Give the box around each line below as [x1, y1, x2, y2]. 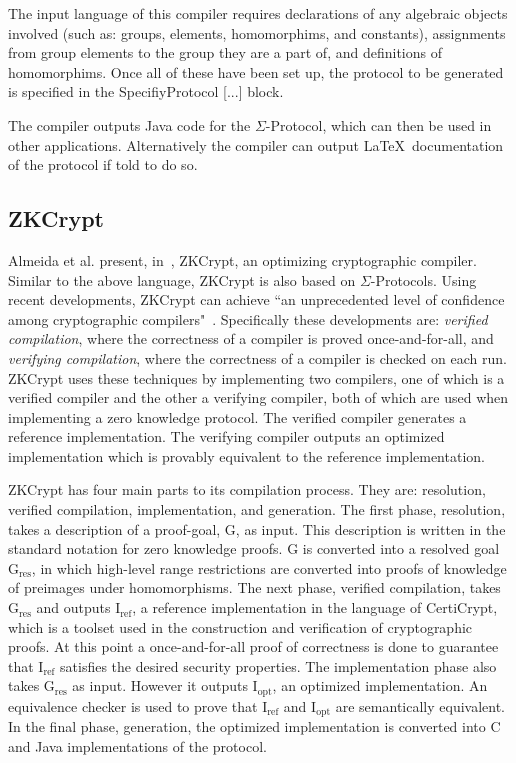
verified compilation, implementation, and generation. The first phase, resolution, [8, 499, 506, 520]
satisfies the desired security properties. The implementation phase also [60, 655, 497, 676]
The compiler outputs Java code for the [8, 114, 251, 135]
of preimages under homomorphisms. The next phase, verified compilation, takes [8, 577, 501, 598]
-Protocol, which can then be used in [265, 114, 492, 135]
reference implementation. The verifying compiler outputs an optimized [8, 426, 445, 447]
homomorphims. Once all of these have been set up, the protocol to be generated [8, 61, 504, 82]
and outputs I [36, 597, 121, 618]
